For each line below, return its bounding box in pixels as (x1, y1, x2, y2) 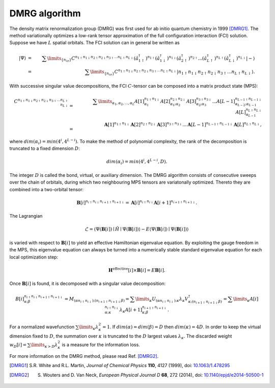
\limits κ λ (78, 324, 99, 331)
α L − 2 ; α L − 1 (235, 101, 257, 107)
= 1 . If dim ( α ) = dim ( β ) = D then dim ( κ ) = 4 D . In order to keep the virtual (102, 324, 261, 330)
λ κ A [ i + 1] (119, 306, 143, 314)
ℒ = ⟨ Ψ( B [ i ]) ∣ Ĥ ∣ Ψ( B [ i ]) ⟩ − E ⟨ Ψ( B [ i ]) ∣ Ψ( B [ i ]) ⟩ (85, 226, 189, 232)
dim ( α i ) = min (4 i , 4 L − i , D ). (106, 158, 168, 166)
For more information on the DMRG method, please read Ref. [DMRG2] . (9, 353, 159, 359)
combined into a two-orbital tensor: (9, 186, 84, 192)
